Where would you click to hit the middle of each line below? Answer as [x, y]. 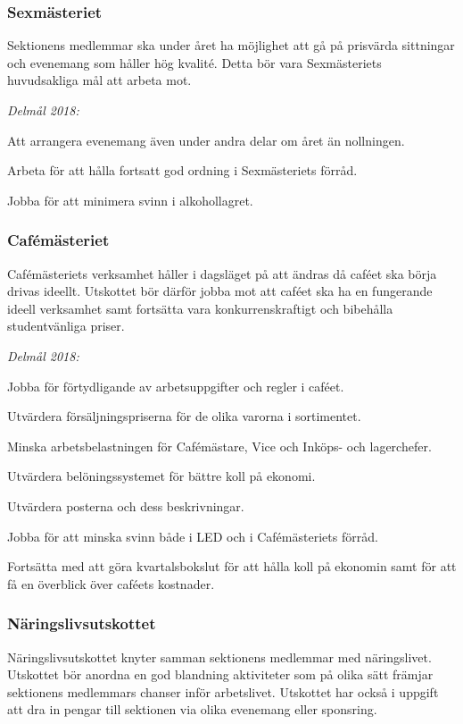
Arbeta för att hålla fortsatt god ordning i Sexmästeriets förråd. [182, 170]
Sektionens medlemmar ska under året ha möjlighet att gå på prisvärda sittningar [231, 45]
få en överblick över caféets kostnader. [111, 583]
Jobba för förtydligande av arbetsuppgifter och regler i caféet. [176, 386]
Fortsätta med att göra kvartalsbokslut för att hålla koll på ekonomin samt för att [232, 566]
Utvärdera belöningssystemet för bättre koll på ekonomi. [161, 476]
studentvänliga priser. [66, 326]
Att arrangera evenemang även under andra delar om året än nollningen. [206, 140]
